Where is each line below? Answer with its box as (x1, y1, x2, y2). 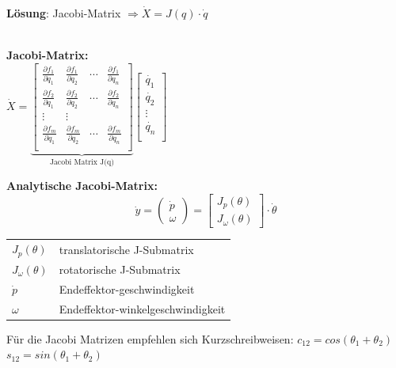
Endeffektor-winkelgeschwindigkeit (59, 300, 226, 317)
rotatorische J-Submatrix (59, 260, 181, 277)
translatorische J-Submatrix (59, 241, 194, 257)
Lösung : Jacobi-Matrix (6, 5, 121, 21)
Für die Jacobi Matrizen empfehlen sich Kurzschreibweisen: (6, 330, 294, 347)
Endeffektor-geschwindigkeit (59, 280, 195, 297)
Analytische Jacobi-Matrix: (6, 177, 158, 194)
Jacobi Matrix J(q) (49, 157, 115, 166)
